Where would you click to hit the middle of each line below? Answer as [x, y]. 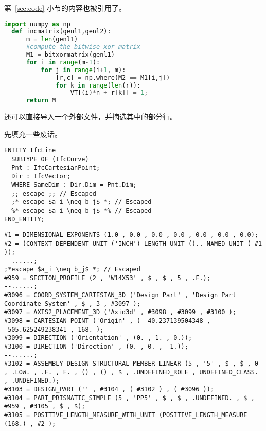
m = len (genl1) [52, 39]
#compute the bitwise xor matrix [83, 47]
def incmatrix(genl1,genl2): [61, 32]
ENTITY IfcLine [30, 151]
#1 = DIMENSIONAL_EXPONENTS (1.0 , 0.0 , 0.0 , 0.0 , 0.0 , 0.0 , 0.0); [131, 235]
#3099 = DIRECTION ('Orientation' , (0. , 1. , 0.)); [98, 338]
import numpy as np [37, 24]
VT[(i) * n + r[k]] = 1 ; [109, 93]
